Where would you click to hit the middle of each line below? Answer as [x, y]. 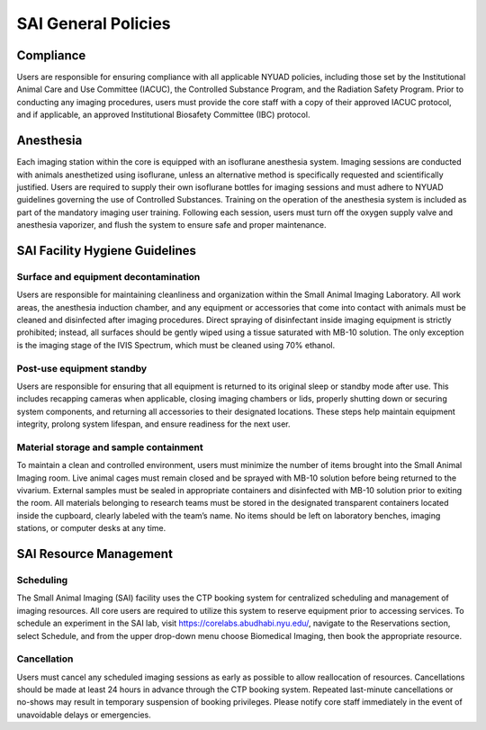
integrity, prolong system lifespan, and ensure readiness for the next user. [154, 424]
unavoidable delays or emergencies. [84, 715]
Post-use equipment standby [82, 368]
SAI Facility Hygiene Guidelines [107, 251]
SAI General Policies [94, 23]
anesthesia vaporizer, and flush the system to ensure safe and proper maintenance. [171, 225]
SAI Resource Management [94, 554]
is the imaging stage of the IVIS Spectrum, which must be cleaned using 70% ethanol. [176, 345]
